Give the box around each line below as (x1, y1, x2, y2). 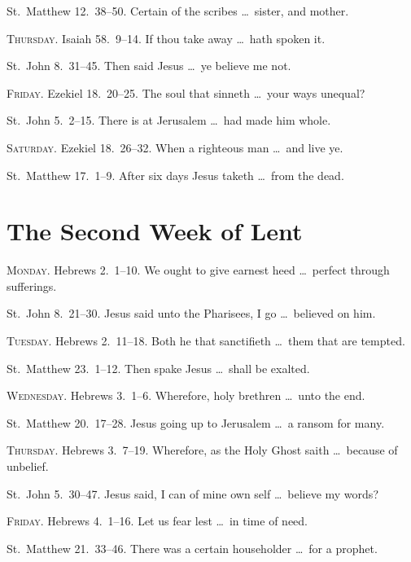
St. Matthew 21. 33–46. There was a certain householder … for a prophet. (7, 539, 378, 556)
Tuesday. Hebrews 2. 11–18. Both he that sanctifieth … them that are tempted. (7, 332, 405, 349)
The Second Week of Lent (7, 214, 303, 248)
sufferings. (7, 277, 57, 294)
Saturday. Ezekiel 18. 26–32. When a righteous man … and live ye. (7, 138, 343, 156)
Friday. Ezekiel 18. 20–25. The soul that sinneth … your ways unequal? (7, 84, 365, 101)
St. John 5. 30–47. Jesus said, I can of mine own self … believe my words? (7, 485, 378, 502)
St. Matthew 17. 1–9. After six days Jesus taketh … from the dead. (7, 166, 344, 183)
